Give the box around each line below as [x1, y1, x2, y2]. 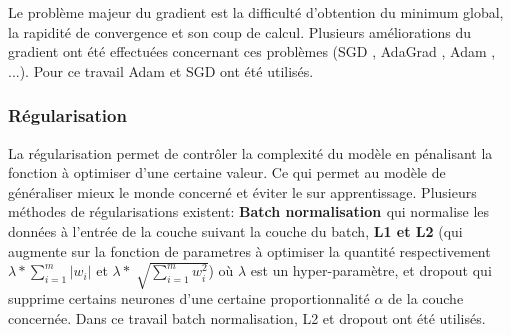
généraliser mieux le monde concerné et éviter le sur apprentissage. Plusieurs [8, 181, 477, 202]
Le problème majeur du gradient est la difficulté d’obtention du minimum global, [8, 2, 504, 22]
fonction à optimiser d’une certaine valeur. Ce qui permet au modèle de [8, 162, 446, 183]
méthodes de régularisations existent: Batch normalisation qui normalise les [8, 201, 490, 222]
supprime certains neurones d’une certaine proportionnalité [8, 288, 370, 309]
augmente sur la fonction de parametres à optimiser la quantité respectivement [8, 240, 491, 261]
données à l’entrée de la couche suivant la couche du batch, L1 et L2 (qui [8, 220, 463, 241]
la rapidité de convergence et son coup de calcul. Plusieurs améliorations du [8, 21, 472, 42]
